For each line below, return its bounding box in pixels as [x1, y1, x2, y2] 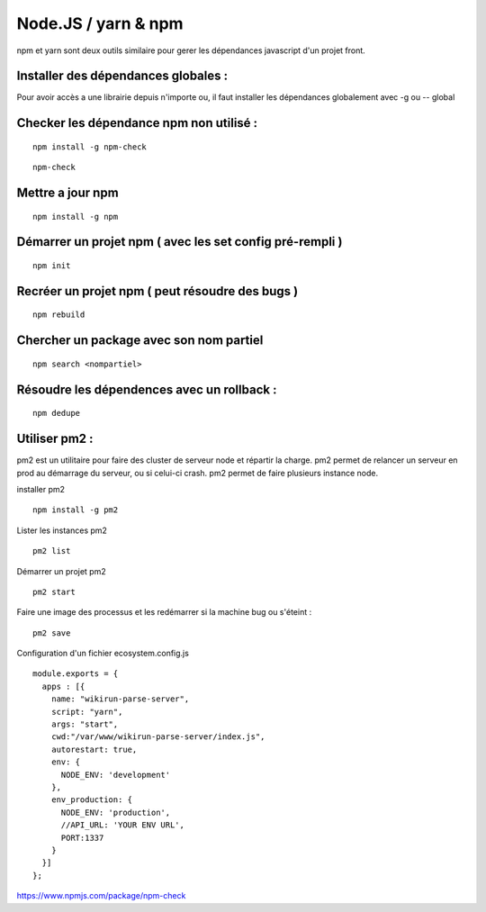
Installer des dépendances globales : [16, 68, 229, 84]
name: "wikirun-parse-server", [50, 694, 190, 704]
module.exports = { [32, 669, 119, 679]
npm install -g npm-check [32, 141, 148, 152]
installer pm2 [16, 483, 66, 494]
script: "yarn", [50, 707, 123, 717]
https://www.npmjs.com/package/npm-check [16, 890, 186, 901]
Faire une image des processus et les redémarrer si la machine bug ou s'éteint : [16, 607, 312, 618]
